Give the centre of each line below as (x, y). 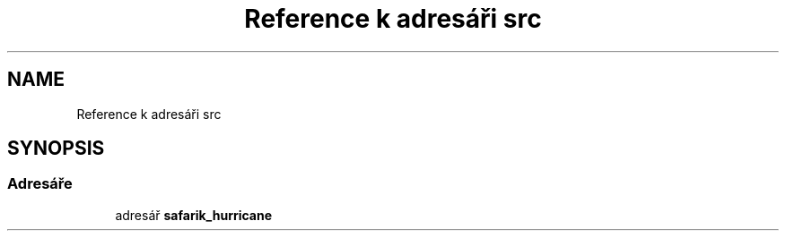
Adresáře (40, 184)
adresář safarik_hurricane (194, 215)
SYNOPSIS (56, 149)
